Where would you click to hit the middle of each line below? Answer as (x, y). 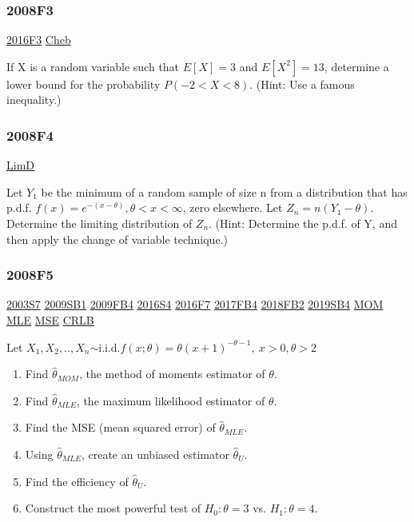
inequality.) (34, 100)
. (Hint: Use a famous (302, 84)
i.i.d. (109, 347)
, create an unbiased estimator (155, 454)
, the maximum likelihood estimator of (171, 400)
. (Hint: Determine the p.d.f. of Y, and (303, 223)
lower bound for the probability (84, 84)
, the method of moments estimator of (172, 374)
